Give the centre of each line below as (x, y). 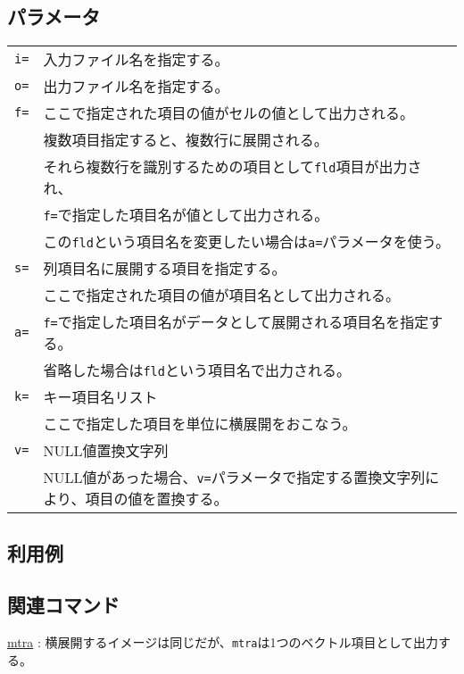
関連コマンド (63, 605)
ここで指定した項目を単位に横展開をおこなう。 (200, 424)
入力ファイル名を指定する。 (136, 60)
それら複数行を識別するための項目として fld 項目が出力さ (232, 167)
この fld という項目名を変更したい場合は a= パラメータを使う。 (246, 242)
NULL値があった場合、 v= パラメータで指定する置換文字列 (234, 478)
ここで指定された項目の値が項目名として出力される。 (221, 295)
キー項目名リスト (100, 397)
